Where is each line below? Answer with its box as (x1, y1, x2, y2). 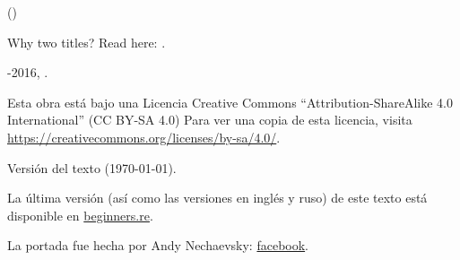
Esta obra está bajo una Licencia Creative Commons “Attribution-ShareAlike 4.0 (7, 92, 453, 111)
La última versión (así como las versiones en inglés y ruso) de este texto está (7, 188, 428, 207)
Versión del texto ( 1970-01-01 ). (7, 158, 177, 177)
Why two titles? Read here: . (7, 32, 166, 51)
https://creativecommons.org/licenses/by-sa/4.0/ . (7, 127, 281, 146)
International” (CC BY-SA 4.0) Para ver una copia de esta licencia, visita (7, 110, 412, 129)
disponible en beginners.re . (7, 205, 153, 224)
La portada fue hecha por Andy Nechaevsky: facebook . (7, 236, 309, 255)
